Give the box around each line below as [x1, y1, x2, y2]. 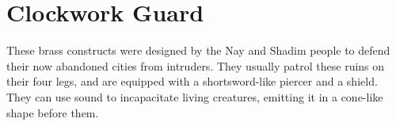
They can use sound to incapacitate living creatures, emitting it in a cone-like [6, 88, 383, 105]
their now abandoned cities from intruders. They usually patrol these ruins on [6, 57, 385, 74]
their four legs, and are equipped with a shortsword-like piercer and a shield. [6, 73, 378, 90]
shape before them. [6, 104, 99, 120]
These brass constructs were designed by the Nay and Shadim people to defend [6, 42, 390, 59]
